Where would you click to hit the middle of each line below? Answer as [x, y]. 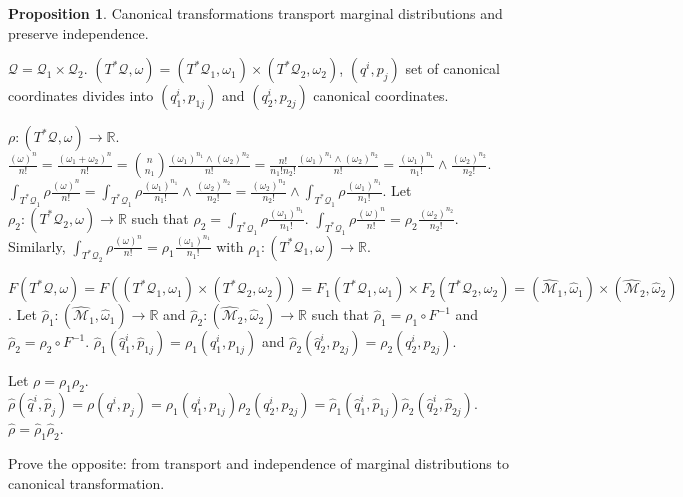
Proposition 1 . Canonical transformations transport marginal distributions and [255, 13]
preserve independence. [78, 32]
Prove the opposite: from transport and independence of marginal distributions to [258, 462]
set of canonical [452, 68]
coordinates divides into [81, 95]
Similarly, [37, 245]
